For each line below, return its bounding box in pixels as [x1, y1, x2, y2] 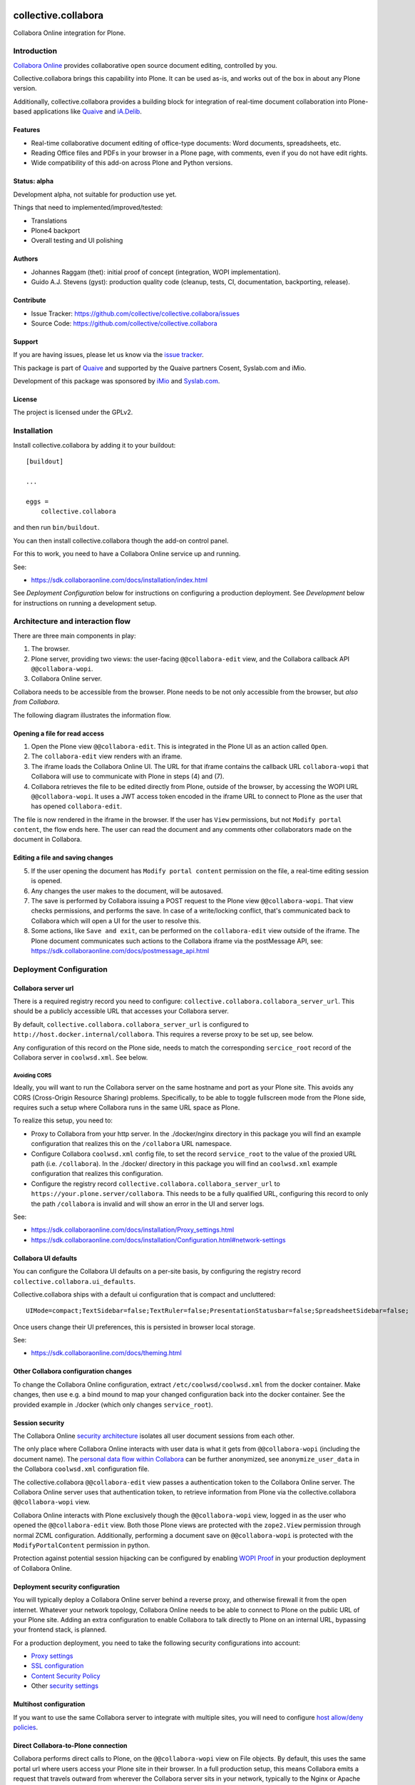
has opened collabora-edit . [31, 802, 123, 810]
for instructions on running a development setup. [13, 598, 157, 607]
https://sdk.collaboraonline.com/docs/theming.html [31, 1349, 182, 1357]
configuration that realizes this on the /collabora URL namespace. [31, 1140, 232, 1148]
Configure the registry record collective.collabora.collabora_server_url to [31, 1179, 281, 1188]
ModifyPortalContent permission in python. [13, 1541, 150, 1549]
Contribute [13, 296, 46, 305]
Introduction [13, 46, 57, 56]
